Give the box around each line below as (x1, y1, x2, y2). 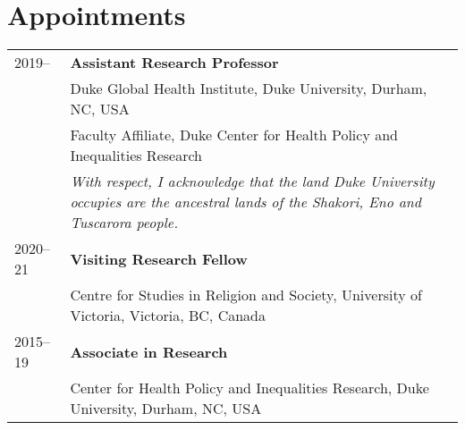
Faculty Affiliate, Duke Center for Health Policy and (70, 124, 398, 146)
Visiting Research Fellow (70, 248, 248, 269)
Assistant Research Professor (70, 52, 279, 73)
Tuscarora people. (70, 212, 179, 233)
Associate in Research (70, 341, 228, 362)
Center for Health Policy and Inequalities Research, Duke (70, 377, 429, 399)
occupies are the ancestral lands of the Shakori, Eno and (70, 191, 422, 213)
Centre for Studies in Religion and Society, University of (70, 284, 422, 306)
